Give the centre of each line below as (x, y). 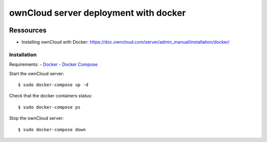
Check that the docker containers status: (51, 96)
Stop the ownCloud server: (37, 118)
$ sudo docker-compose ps (49, 107)
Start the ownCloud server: (37, 73)
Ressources (28, 30)
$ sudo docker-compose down (52, 129)
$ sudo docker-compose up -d (53, 85)
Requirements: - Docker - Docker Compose (53, 64)
